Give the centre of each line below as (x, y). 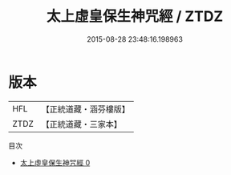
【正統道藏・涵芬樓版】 (86, 109)
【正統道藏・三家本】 (82, 124)
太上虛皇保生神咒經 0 (55, 162)
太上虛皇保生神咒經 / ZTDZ (135, 16)
